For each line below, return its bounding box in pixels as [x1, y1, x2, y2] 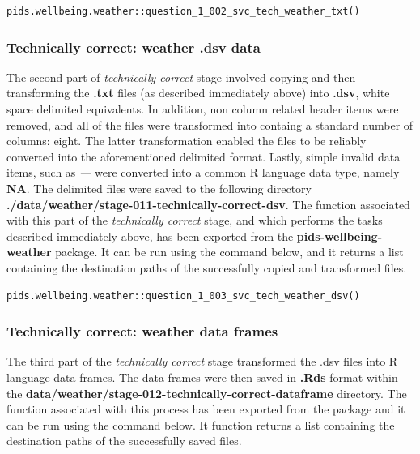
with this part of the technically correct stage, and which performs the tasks [6, 212, 383, 229]
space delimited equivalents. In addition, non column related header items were [6, 101, 399, 117]
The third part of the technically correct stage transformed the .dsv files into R [6, 353, 398, 370]
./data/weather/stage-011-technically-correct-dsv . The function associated [6, 195, 410, 212]
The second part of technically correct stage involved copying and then [6, 68, 356, 85]
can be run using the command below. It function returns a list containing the [6, 416, 395, 433]
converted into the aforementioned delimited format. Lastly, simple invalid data [6, 148, 401, 165]
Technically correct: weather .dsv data [6, 36, 261, 57]
